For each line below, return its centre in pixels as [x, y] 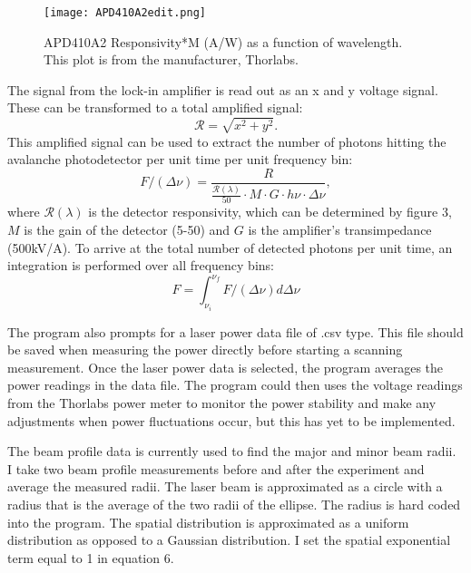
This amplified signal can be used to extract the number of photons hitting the [227, 141]
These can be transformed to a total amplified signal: [155, 107]
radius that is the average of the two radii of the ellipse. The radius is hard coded [234, 505]
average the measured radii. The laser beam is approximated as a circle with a [225, 486]
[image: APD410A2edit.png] [125, 13]
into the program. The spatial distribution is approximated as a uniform [208, 522]
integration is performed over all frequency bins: [141, 265]
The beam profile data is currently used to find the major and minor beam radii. [232, 451]
